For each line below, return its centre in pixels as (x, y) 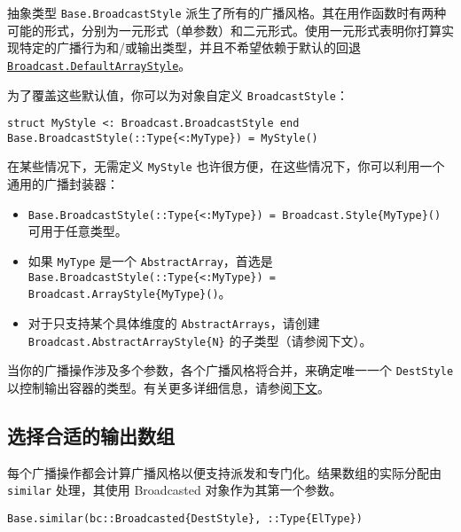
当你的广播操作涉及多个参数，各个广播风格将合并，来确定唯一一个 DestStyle (230, 370)
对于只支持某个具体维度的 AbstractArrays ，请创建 (174, 322)
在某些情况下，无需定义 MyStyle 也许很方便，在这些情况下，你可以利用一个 (226, 166)
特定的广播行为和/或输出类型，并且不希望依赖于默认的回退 (190, 47)
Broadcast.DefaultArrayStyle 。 (99, 64)
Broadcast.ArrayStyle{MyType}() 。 (129, 293)
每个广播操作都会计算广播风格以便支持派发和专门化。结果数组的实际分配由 (224, 472)
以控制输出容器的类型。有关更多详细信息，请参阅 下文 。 (168, 387)
